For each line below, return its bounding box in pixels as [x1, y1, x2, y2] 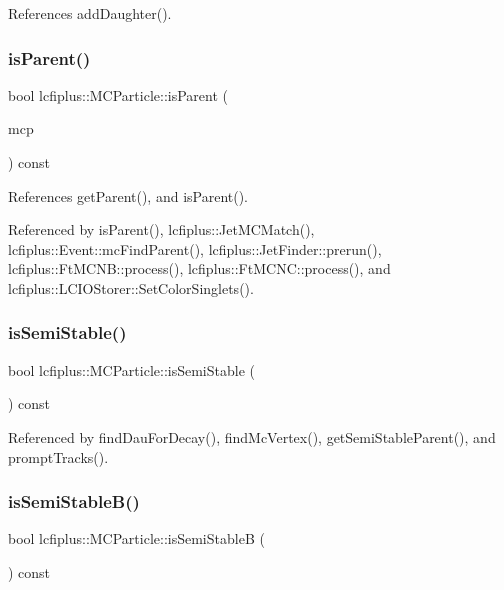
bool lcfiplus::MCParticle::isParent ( [8, 84, 228, 105]
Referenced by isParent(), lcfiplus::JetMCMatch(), [8, 219, 315, 240]
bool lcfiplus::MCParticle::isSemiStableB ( [8, 528, 265, 549]
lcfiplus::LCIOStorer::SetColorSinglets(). [8, 277, 254, 298]
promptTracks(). [8, 446, 109, 467]
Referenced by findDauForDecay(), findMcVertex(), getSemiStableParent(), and [8, 426, 496, 447]
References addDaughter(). [8, 3, 172, 23]
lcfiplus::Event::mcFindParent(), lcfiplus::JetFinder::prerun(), [8, 238, 382, 259]
